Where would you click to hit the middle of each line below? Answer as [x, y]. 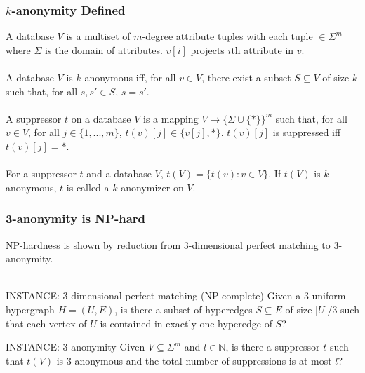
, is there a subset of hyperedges [184, 309]
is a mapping [171, 118]
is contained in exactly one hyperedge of [186, 323]
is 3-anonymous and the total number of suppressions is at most [194, 360]
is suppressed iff [307, 132]
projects [207, 49]
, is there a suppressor [273, 347]
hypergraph [30, 309]
